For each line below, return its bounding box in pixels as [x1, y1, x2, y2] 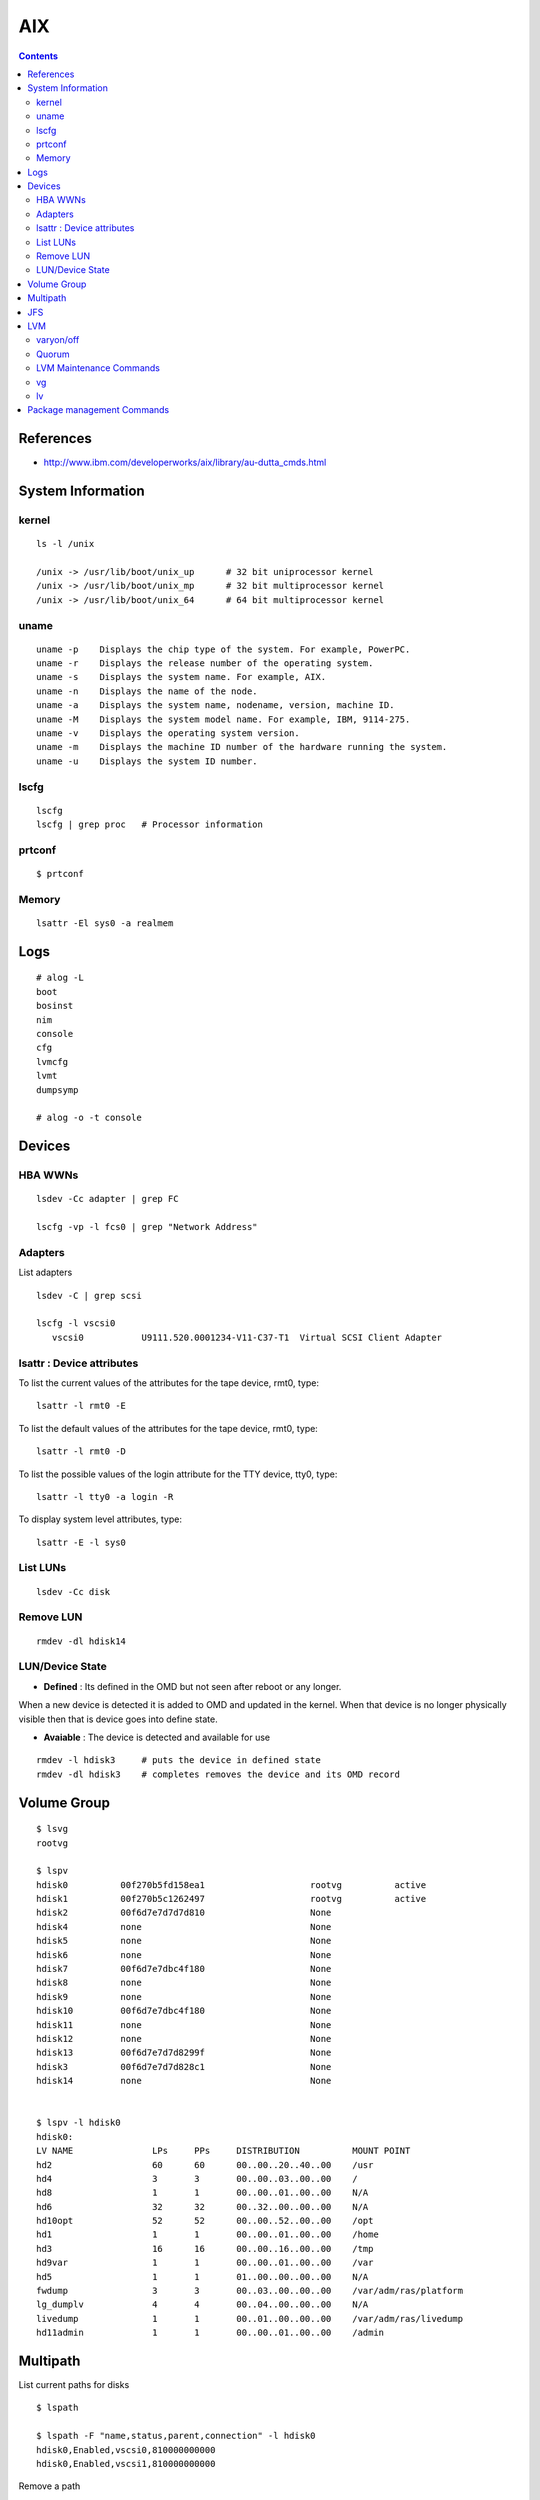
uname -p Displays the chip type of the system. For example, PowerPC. [36, 643, 411, 655]
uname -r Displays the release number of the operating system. [36, 658, 374, 669]
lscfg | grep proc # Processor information [36, 819, 264, 830]
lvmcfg [36, 1056, 69, 1067]
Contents [18, 50, 59, 62]
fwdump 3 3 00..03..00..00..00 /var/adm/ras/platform [36, 2285, 464, 2297]
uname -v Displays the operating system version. [36, 728, 300, 739]
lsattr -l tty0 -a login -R [36, 1491, 174, 1502]
